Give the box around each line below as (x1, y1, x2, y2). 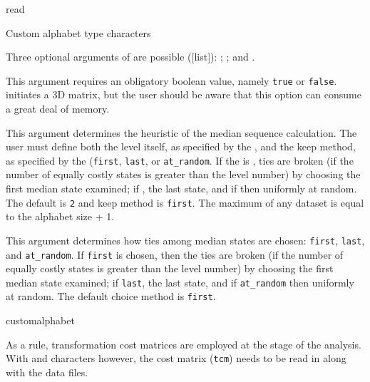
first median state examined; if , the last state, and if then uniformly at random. (6, 181, 357, 196)
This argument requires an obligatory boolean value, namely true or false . (6, 73, 337, 88)
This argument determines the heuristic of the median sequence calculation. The (6, 125, 357, 140)
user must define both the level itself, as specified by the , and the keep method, (6, 139, 356, 154)
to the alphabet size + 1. (6, 209, 115, 224)
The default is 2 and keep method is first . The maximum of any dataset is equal (6, 195, 364, 210)
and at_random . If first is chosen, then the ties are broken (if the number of (6, 247, 344, 262)
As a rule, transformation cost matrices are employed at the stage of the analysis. (6, 336, 361, 351)
